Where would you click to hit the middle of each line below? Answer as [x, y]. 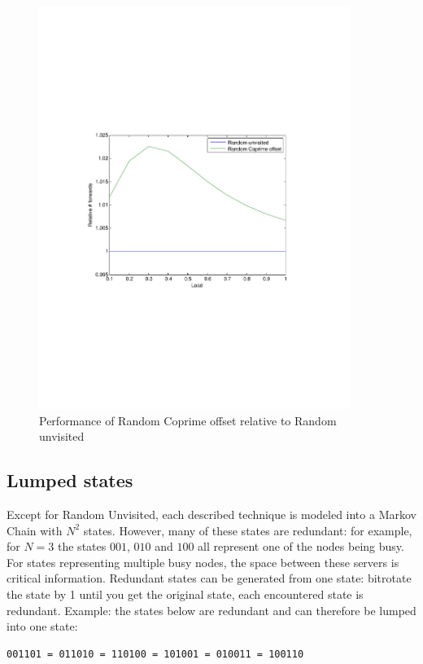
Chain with [35, 530]
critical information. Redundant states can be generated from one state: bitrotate [209, 578]
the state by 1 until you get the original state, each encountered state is [185, 594]
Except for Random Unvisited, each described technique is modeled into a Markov [211, 514]
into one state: [42, 626]
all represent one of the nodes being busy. [301, 546]
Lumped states [70, 480]
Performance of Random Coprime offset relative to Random [188, 420]
